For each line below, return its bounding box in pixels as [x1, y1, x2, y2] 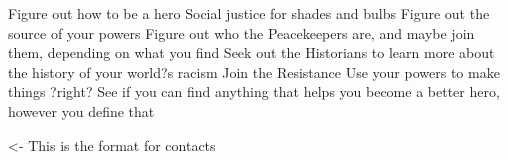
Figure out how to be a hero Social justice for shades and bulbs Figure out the [8, 3, 490, 23]
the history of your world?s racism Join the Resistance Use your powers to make [8, 61, 500, 82]
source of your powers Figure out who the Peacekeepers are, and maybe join [8, 22, 475, 43]
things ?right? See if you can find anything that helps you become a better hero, [8, 81, 500, 102]
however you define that [8, 100, 155, 121]
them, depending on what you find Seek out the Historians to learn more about [8, 42, 495, 63]
